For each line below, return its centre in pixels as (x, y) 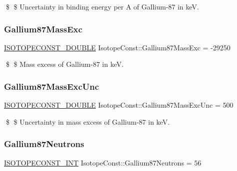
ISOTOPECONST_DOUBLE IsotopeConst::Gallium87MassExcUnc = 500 (119, 105)
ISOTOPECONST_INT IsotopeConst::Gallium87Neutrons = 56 (103, 162)
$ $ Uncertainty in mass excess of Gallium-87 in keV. (88, 121)
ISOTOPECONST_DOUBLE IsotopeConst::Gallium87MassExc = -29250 (117, 47)
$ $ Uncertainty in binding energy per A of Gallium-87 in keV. (102, 6)
